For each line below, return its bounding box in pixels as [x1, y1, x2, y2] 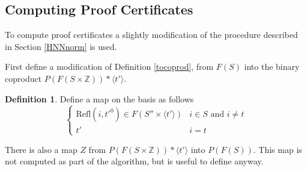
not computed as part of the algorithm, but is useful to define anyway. [5, 155, 264, 167]
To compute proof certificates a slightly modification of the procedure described [5, 28, 298, 41]
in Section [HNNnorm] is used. [5, 40, 117, 52]
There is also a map [5, 143, 78, 155]
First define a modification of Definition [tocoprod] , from [5, 60, 214, 73]
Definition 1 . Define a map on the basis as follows [5, 92, 194, 105]
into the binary [244, 60, 300, 73]
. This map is [253, 143, 302, 155]
